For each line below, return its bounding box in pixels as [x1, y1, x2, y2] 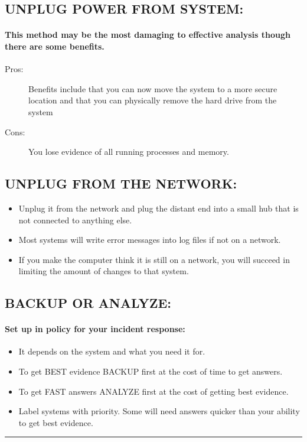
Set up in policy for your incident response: [5, 323, 185, 335]
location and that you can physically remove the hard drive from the [28, 94, 277, 106]
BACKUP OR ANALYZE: [5, 294, 172, 312]
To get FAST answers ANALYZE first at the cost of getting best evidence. [18, 385, 289, 397]
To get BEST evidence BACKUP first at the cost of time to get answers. [18, 365, 283, 378]
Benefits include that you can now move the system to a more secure [28, 82, 277, 95]
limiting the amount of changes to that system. [18, 265, 189, 277]
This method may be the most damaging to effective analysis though [5, 28, 290, 41]
